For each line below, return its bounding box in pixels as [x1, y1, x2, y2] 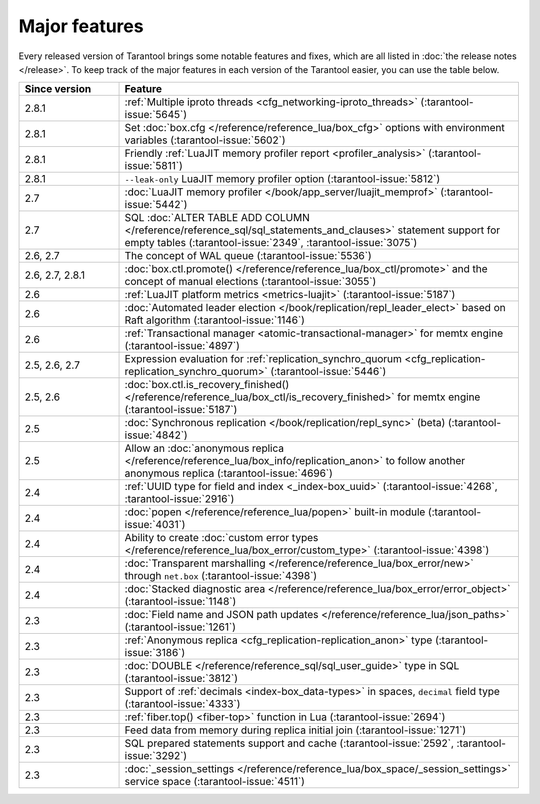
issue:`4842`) [124, 428, 189, 442]
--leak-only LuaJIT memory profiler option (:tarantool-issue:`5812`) [124, 172, 440, 186]
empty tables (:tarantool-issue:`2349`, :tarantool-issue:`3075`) [124, 236, 418, 250]
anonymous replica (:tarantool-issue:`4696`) [124, 466, 334, 480]
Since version [24, 82, 92, 96]
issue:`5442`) [124, 198, 188, 212]
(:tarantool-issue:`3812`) [124, 671, 239, 685]
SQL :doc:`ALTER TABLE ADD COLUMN [124, 211, 310, 225]
